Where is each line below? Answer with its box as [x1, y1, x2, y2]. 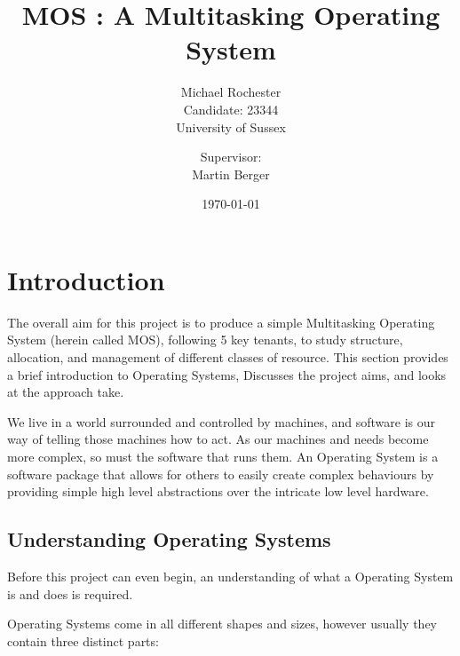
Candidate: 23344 [183, 99, 279, 118]
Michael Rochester [180, 83, 282, 101]
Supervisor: [200, 147, 262, 166]
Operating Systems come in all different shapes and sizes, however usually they [7, 614, 438, 633]
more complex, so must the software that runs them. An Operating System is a [7, 447, 439, 465]
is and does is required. [7, 584, 133, 603]
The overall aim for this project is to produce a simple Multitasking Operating [7, 312, 435, 331]
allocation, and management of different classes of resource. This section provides [7, 348, 448, 366]
